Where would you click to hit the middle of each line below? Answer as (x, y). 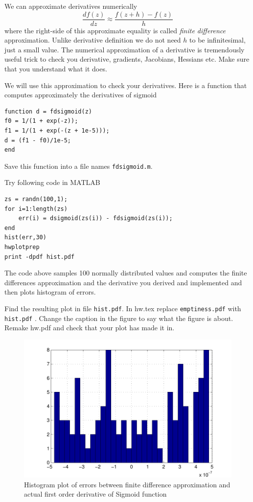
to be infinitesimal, (218, 40)
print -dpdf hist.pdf (40, 257)
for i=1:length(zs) (36, 209)
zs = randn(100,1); (36, 199)
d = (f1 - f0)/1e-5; (38, 140)
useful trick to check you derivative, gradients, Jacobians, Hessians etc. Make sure (127, 59)
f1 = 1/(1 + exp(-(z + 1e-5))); (57, 131)
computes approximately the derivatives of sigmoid (81, 95)
